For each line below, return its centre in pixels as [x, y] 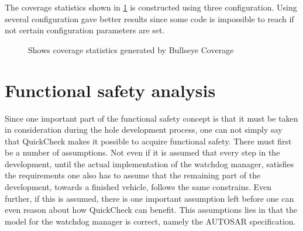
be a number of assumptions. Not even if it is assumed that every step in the [142, 152]
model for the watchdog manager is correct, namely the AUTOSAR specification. [150, 221]
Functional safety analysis [110, 90]
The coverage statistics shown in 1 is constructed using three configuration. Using [151, 7]
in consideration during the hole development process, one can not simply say [144, 130]
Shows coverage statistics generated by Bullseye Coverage [131, 49]
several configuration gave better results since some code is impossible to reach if [149, 18]
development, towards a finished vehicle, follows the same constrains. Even [138, 187]
